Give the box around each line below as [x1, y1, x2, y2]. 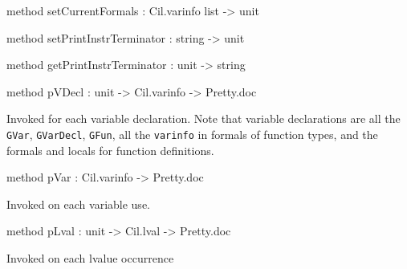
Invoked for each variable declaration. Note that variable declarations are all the [6, 110, 401, 127]
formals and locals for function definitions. [6, 141, 214, 158]
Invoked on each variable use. [6, 195, 150, 212]
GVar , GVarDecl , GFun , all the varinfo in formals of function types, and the [6, 125, 378, 142]
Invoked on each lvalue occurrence [6, 250, 174, 266]
